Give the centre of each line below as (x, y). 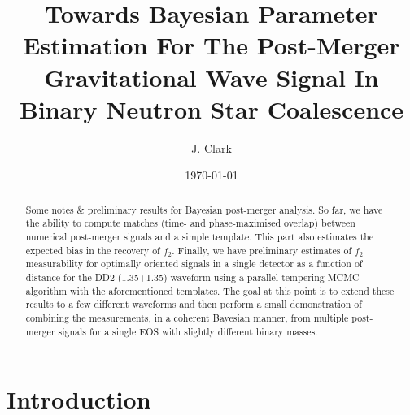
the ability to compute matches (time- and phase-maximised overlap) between (190, 223)
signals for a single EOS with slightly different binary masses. (188, 331)
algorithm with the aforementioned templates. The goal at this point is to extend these (210, 290)
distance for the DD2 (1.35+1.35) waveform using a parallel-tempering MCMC (192, 277)
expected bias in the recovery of (93, 250)
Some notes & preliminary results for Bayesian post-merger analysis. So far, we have (204, 209)
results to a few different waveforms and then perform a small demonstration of (194, 304)
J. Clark (212, 147)
